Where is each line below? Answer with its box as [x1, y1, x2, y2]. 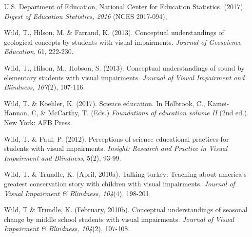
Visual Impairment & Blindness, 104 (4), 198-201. [4, 188, 151, 198]
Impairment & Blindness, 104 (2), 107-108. [4, 223, 130, 234]
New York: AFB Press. [4, 117, 72, 127]
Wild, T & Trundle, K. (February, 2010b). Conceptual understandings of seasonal [4, 204, 248, 215]
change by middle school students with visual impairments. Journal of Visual [4, 214, 234, 224]
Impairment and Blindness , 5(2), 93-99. [4, 152, 121, 163]
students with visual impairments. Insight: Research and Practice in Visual [4, 143, 228, 153]
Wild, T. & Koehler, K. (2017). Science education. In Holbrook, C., [4, 98, 205, 108]
